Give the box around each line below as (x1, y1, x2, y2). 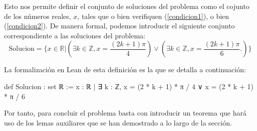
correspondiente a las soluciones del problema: (4, 30, 145, 40)
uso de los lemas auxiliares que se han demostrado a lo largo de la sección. (4, 117, 232, 128)
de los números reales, (4, 10, 71, 21)
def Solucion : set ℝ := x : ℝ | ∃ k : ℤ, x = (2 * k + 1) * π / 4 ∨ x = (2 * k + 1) (4, 81, 253, 91)
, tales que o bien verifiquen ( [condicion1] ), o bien (77, 10, 229, 21)
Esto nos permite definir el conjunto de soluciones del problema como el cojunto (4, 1, 249, 11)
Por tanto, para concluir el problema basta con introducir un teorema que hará (4, 108, 247, 118)
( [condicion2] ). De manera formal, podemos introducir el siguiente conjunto (4, 20, 235, 31)
